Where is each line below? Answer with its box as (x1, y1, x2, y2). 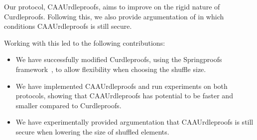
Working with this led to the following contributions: (4, 37, 165, 48)
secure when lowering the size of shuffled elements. (15, 126, 169, 137)
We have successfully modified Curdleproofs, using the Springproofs (15, 54, 222, 65)
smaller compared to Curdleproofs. (15, 100, 122, 110)
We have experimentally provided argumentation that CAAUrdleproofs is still (15, 117, 254, 127)
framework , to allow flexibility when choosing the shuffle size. (15, 64, 206, 74)
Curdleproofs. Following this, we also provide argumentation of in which (4, 11, 224, 21)
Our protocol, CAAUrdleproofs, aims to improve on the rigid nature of (4, 1, 220, 11)
